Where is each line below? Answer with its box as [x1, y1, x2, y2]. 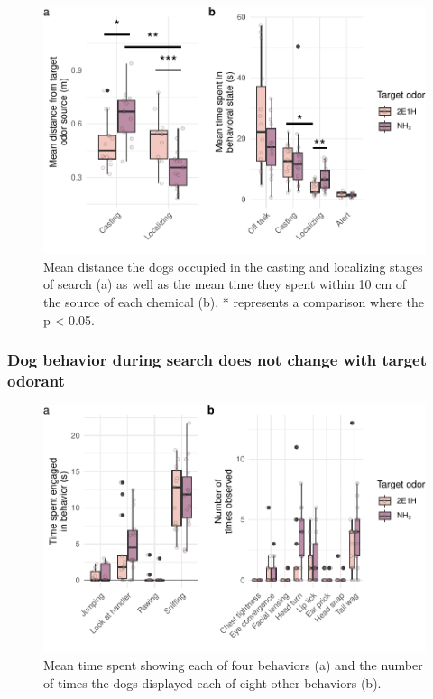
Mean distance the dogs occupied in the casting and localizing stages [43, 256, 423, 275]
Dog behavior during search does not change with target [7, 349, 427, 371]
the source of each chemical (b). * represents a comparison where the [43, 292, 424, 311]
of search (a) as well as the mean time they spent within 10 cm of [43, 275, 406, 294]
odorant [7, 368, 65, 391]
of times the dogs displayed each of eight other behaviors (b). [43, 673, 382, 692]
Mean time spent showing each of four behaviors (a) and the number [43, 655, 423, 674]
